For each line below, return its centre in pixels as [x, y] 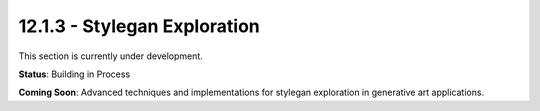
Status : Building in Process [74, 74]
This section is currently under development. [111, 56]
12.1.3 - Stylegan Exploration [139, 26]
